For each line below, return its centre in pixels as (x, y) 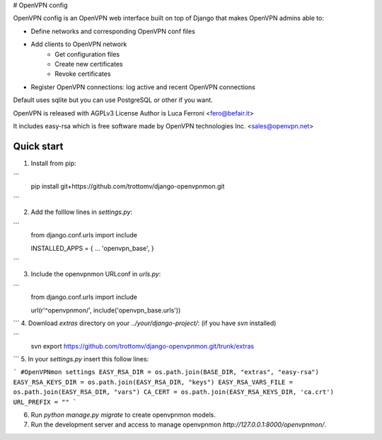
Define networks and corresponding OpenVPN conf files (113, 31)
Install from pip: (54, 163)
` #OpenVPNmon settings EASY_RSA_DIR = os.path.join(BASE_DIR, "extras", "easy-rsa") (166, 372)
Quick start (38, 146)
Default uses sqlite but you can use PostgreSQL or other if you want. (113, 100)
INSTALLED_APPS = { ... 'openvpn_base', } (93, 248)
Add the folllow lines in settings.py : (82, 212)
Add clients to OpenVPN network (79, 44)
